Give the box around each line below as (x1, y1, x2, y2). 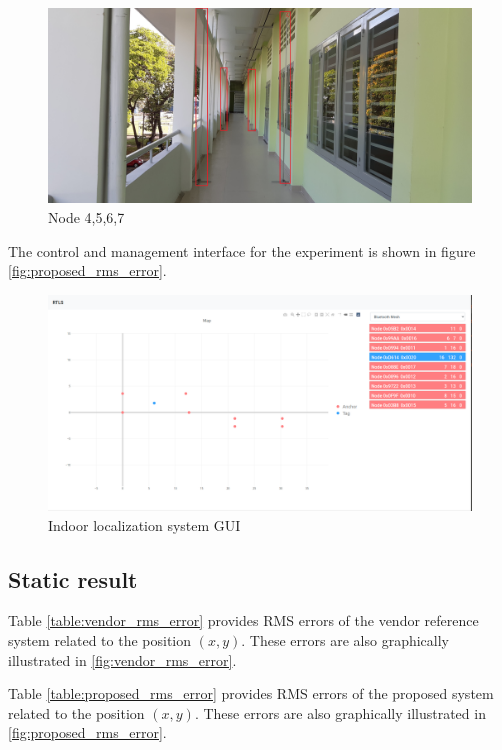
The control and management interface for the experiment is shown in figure (8, 240, 476, 261)
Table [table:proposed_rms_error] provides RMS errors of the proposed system (8, 683, 494, 704)
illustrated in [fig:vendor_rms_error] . (8, 649, 237, 670)
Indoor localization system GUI (48, 514, 241, 535)
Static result (8, 563, 138, 594)
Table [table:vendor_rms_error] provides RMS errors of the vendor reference (8, 610, 479, 631)
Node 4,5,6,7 (48, 207, 125, 228)
